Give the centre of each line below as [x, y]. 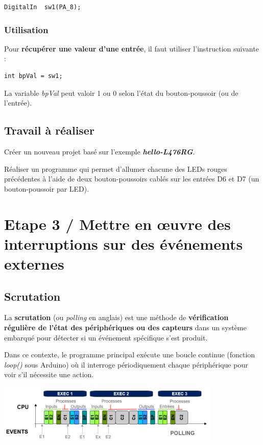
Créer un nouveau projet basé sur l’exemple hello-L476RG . [100, 151]
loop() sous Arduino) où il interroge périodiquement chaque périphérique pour [126, 364]
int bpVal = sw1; [33, 76]
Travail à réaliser [49, 130]
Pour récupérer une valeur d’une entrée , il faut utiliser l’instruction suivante [131, 48]
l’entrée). [18, 103]
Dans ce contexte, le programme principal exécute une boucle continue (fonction [130, 355]
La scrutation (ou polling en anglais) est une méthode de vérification [116, 317]
